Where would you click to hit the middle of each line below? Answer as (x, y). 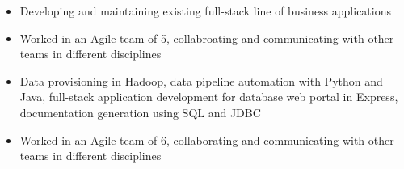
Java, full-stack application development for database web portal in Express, (209, 97)
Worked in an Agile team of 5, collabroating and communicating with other (207, 38)
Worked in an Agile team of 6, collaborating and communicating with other (207, 139)
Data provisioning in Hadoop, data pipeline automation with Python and (201, 80)
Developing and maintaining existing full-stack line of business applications (205, 11)
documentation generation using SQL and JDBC (140, 112)
